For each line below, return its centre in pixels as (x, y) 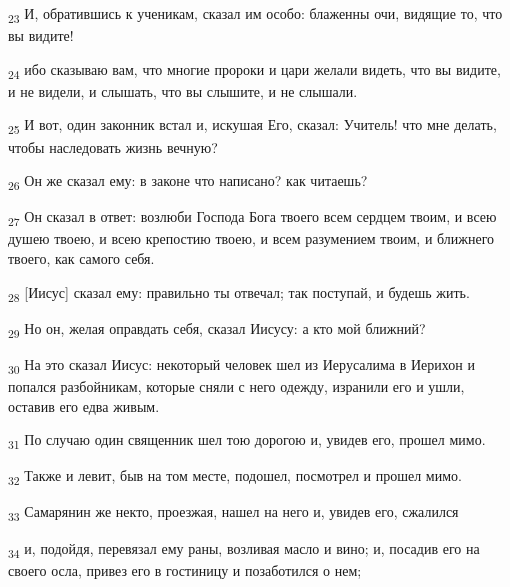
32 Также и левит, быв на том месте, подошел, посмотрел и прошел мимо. (235, 477)
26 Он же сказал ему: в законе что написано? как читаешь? (188, 181)
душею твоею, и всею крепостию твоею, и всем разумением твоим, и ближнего (251, 238)
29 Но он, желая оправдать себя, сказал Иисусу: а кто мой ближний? (217, 329)
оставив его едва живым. (84, 405)
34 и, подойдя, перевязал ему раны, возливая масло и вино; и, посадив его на (244, 549)
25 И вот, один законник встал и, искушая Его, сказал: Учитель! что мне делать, (252, 126)
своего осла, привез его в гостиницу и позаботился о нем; (185, 569)
